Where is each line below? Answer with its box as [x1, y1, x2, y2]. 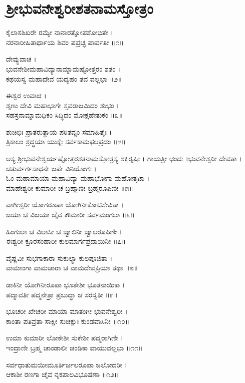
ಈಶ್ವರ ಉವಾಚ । [6, 90, 47, 101]
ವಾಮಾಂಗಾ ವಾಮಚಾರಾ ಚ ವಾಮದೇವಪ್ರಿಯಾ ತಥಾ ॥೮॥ [6, 262, 138, 273]
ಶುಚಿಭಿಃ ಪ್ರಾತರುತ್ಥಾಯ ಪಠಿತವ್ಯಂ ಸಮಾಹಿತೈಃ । [6, 126, 112, 137]
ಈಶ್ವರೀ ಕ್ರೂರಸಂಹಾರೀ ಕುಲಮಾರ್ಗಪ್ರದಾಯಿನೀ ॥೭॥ [6, 236, 126, 246]
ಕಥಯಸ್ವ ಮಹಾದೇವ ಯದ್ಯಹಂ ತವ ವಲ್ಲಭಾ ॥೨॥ [6, 73, 122, 84]
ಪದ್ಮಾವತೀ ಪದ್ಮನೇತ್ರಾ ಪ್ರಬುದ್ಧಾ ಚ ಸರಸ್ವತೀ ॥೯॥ [6, 289, 118, 299]
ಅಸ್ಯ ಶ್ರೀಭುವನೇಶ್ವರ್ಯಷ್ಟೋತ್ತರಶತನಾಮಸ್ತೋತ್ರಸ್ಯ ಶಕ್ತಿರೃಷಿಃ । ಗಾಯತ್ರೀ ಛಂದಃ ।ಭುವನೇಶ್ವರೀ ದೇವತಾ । [6, 153, 242, 164]
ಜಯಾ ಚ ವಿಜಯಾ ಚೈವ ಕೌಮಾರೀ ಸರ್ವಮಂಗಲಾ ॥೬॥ [6, 209, 135, 220]
